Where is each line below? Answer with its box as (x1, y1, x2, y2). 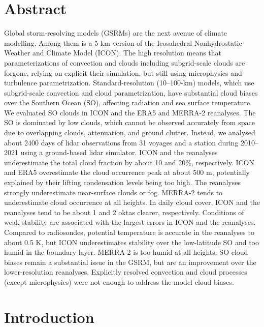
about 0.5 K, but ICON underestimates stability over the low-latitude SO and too (4, 236, 259, 247)
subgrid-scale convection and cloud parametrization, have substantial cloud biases (4, 87, 258, 98)
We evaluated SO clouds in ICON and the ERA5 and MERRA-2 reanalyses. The (4, 107, 256, 117)
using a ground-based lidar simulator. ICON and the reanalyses (20, 147, 218, 158)
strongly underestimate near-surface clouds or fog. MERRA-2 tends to (4, 187, 223, 197)
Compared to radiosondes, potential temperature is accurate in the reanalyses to (4, 227, 254, 237)
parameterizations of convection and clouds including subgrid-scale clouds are (4, 57, 245, 68)
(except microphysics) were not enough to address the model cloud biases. (4, 276, 234, 287)
